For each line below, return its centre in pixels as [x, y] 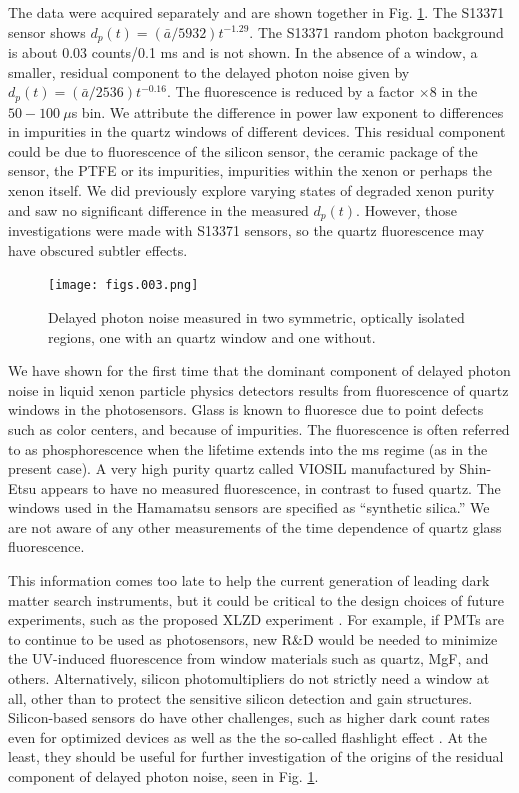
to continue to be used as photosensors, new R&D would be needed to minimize [253, 638]
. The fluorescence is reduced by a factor [290, 91]
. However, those [406, 209]
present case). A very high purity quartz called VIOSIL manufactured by [231, 468]
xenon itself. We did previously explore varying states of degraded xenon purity [251, 190]
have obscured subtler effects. [98, 249]
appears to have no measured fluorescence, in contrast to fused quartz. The [270, 487]
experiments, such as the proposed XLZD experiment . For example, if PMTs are [256, 619]
